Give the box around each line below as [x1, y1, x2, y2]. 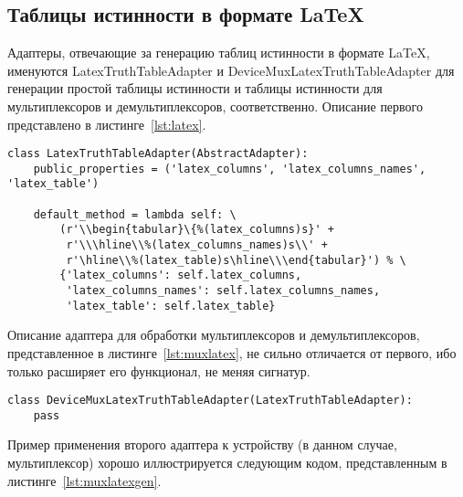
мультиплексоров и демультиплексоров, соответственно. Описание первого [7, 96, 423, 115]
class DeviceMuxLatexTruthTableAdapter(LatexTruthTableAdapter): [7, 394, 413, 407]
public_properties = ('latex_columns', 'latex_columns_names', [33, 162, 426, 175]
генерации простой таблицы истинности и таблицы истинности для [7, 79, 383, 98]
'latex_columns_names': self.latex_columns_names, [66, 284, 381, 298]
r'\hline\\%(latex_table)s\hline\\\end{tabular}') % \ [66, 253, 406, 267]
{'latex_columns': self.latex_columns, [59, 269, 302, 282]
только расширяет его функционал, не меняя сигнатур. [7, 361, 310, 380]
